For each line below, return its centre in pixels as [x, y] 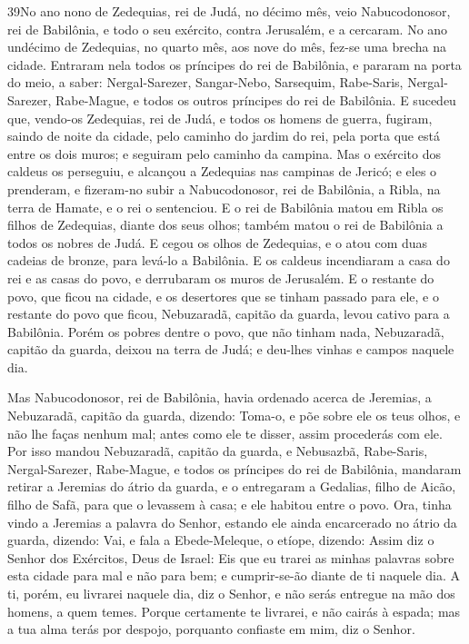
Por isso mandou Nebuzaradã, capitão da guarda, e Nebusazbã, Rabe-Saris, [218, 451]
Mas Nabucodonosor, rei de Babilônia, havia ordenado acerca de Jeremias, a [220, 397]
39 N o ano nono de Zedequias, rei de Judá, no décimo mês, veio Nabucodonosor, [229, 11]
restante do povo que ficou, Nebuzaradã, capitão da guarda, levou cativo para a [229, 314]
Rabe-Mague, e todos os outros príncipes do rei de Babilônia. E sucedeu [255, 99]
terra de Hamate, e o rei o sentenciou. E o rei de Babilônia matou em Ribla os [225, 207]
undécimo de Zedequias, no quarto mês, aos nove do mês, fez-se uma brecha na [227, 47]
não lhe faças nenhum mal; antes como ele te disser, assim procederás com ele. [225, 433]
